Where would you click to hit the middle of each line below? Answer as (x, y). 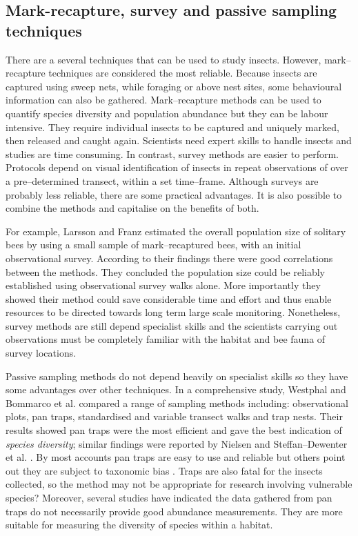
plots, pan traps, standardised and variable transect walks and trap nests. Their (174, 416)
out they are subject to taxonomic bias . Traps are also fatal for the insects (164, 470)
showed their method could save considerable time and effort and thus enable (169, 298)
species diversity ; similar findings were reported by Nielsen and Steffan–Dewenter (177, 443)
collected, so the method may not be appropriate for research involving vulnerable (179, 484)
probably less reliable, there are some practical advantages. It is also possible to (174, 194)
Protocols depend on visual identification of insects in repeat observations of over (177, 167)
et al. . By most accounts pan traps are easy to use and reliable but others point (176, 457)
